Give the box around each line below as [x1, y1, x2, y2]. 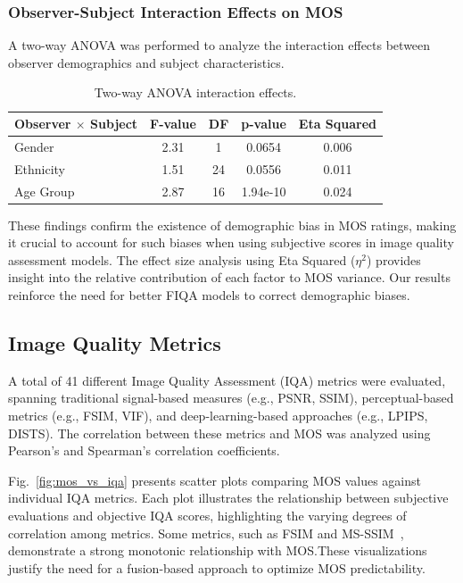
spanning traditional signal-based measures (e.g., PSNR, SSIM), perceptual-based [8, 388, 454, 407]
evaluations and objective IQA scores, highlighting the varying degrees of [8, 505, 407, 524]
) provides [367, 250, 421, 269]
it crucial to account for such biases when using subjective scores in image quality [8, 233, 454, 252]
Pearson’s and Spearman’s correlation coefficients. [8, 441, 280, 460]
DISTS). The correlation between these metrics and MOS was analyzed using [8, 423, 431, 442]
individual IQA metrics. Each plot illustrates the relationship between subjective [8, 488, 449, 507]
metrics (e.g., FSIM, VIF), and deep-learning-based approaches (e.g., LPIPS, [8, 405, 428, 424]
